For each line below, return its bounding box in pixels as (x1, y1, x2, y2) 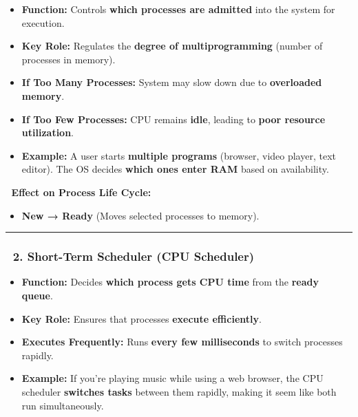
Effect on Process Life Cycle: (11, 184, 151, 199)
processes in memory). (21, 52, 116, 66)
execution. (21, 15, 65, 30)
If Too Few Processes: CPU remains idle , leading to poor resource (21, 111, 326, 126)
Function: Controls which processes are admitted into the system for (21, 2, 335, 16)
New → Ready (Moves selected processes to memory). (21, 208, 260, 222)
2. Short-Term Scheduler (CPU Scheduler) (12, 248, 255, 265)
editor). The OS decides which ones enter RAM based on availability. (21, 162, 329, 176)
